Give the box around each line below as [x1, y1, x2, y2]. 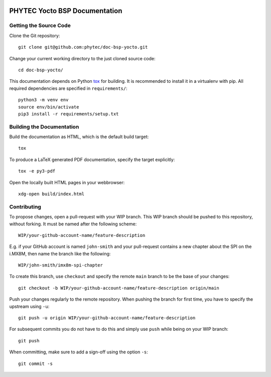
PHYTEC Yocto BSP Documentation [9, 7, 122, 15]
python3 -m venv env [18, 97, 69, 103]
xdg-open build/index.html [18, 191, 85, 197]
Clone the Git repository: [9, 33, 60, 39]
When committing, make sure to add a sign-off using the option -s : [9, 349, 148, 355]
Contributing [9, 203, 41, 210]
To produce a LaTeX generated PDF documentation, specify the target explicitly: [9, 156, 175, 163]
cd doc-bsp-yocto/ [18, 67, 64, 73]
